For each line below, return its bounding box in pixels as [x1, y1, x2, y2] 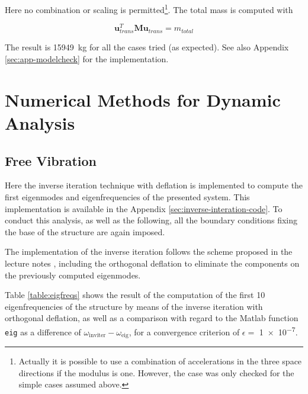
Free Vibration [5, 151, 97, 169]
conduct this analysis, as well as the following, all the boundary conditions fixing [5, 214, 298, 226]
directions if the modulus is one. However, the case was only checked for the [18, 366, 294, 379]
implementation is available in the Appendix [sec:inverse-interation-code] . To [5, 202, 283, 214]
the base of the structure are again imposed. [5, 225, 165, 238]
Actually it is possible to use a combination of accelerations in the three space [18, 355, 302, 367]
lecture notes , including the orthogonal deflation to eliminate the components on [5, 257, 300, 269]
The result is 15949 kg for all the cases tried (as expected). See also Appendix [5, 41, 289, 53]
